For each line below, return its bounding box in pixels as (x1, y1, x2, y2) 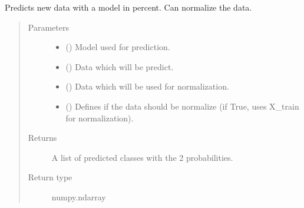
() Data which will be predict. (65, 60, 174, 72)
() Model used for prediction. (65, 41, 170, 53)
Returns (28, 131, 57, 144)
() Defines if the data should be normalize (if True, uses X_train (65, 100, 299, 112)
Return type (28, 171, 72, 183)
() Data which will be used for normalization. (65, 80, 229, 93)
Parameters (28, 21, 69, 33)
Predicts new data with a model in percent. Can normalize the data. (5, 1, 252, 13)
